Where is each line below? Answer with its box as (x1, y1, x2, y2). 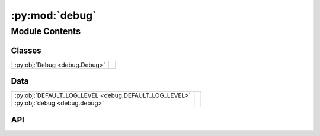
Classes (11, 45, 41, 55)
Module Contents (11, 26, 81, 37)
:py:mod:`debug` (11, 9, 97, 22)
